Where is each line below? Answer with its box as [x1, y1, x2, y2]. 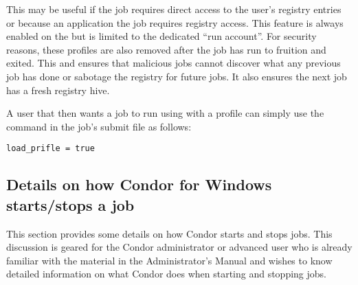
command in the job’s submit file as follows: [6, 119, 192, 133]
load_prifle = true [6, 144, 95, 154]
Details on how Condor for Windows [6, 174, 272, 195]
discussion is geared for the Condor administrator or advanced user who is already [6, 240, 353, 254]
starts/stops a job [6, 194, 135, 215]
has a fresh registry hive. [6, 82, 110, 97]
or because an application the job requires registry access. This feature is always [6, 15, 344, 30]
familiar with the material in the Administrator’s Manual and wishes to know [6, 253, 333, 267]
